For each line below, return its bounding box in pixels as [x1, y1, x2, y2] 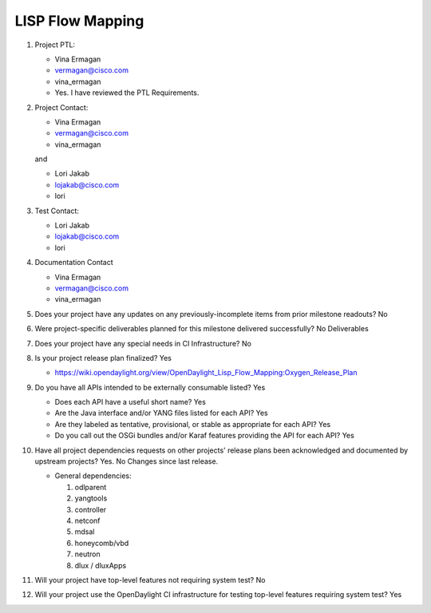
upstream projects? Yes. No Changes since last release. [34, 457, 219, 466]
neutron [74, 549, 101, 559]
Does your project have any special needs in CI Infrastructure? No [34, 338, 251, 348]
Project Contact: [34, 102, 89, 112]
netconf [74, 516, 101, 525]
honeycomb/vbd [74, 538, 129, 548]
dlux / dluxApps [74, 560, 127, 570]
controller [74, 504, 107, 514]
